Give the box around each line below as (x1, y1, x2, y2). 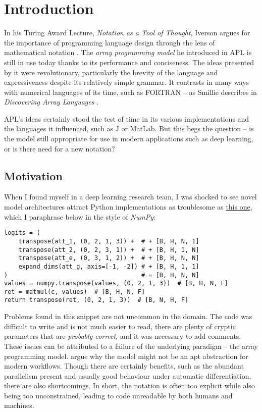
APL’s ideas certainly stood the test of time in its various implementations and (4, 113, 249, 124)
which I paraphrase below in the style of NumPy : (4, 211, 155, 222)
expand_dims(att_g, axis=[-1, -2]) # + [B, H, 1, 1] (18, 263, 199, 270)
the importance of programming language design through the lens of (4, 37, 215, 47)
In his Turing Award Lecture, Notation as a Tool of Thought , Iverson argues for (4, 27, 250, 38)
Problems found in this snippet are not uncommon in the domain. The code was (4, 311, 252, 322)
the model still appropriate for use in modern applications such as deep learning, (4, 133, 253, 144)
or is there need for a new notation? (4, 143, 115, 153)
